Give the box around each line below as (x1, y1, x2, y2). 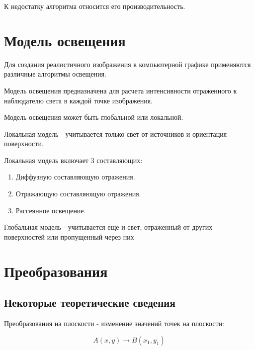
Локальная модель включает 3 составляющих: (4, 155, 143, 165)
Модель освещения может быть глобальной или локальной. (4, 112, 183, 122)
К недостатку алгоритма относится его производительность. (4, 1, 185, 11)
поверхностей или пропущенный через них (4, 231, 134, 242)
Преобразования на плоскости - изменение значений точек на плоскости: (4, 318, 224, 329)
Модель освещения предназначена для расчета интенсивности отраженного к (4, 85, 237, 95)
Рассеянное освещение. (15, 205, 86, 215)
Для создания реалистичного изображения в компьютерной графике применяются (4, 59, 251, 69)
